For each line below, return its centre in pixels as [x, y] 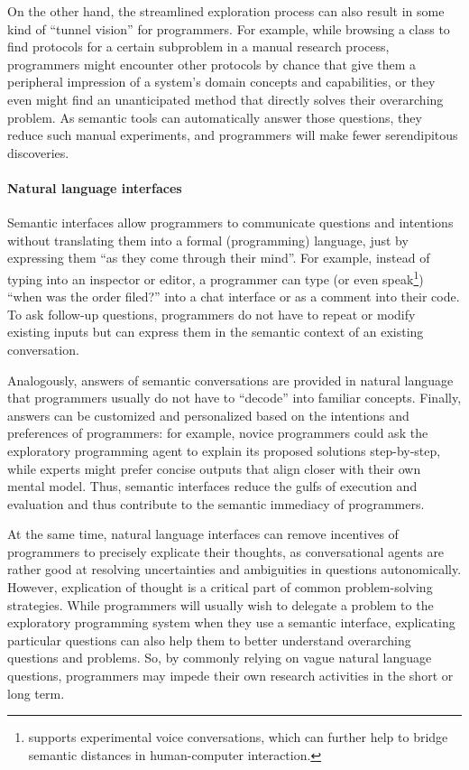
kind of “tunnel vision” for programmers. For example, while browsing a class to [229, 28]
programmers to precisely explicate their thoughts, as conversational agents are [226, 551]
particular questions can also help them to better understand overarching [209, 640]
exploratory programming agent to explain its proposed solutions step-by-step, [224, 450]
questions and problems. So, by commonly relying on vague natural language [220, 658]
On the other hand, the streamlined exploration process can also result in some [226, 11]
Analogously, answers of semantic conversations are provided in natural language [230, 380]
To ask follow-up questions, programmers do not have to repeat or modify [212, 314]
